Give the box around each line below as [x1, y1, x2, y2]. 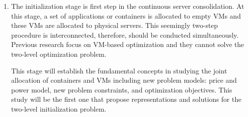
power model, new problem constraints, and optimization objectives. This [11, 84, 232, 94]
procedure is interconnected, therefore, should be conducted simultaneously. [11, 29, 239, 40]
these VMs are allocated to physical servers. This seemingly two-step [11, 20, 218, 30]
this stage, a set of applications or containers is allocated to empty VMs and [11, 10, 241, 21]
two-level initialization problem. [11, 103, 107, 114]
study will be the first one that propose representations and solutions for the [11, 94, 242, 104]
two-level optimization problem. [11, 48, 107, 59]
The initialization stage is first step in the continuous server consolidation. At [11, 1, 245, 11]
